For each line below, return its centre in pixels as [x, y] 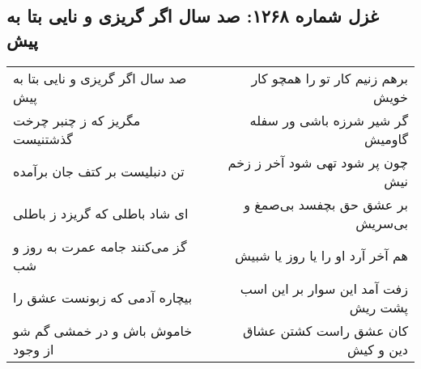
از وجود [34, 349]
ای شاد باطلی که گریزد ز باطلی [101, 214]
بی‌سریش [382, 223]
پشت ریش [378, 307]
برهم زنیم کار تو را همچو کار [330, 78]
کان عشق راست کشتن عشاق [325, 330]
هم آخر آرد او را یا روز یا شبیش [321, 256]
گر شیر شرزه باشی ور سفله [329, 120]
